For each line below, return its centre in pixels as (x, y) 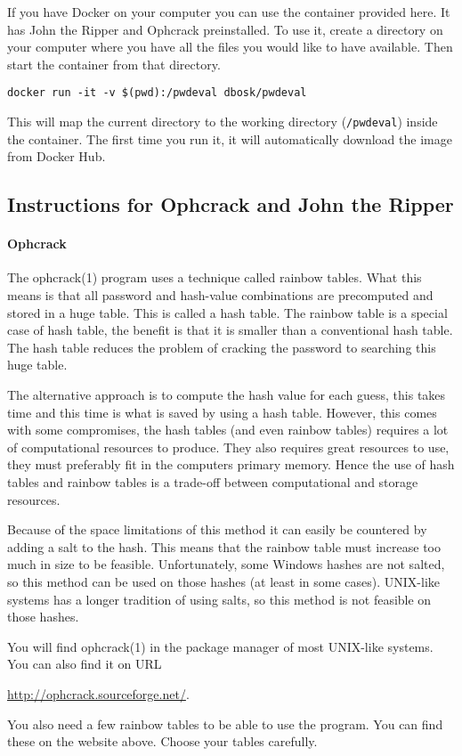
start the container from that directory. (114, 64)
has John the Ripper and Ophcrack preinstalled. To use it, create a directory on (225, 29)
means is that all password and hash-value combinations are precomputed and (220, 295)
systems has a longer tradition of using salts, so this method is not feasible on (219, 599)
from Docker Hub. (57, 156)
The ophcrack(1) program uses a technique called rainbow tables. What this (215, 277)
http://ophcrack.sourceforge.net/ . (98, 693)
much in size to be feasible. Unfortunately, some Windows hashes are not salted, (226, 564)
